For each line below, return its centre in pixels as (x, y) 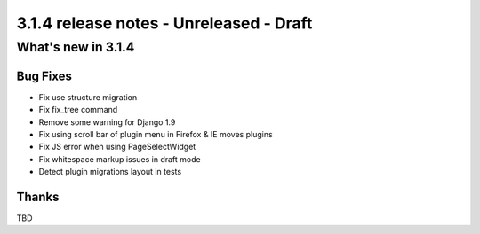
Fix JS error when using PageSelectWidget (117, 147)
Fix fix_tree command (78, 110)
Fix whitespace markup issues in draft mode (120, 159)
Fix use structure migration (88, 97)
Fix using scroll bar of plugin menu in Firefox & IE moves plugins (156, 134)
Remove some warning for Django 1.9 (107, 122)
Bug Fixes (44, 76)
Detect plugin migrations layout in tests (110, 172)
